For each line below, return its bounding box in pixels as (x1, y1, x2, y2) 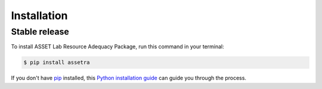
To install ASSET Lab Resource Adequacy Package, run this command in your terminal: (11, 43, 224, 50)
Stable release (11, 26, 70, 37)
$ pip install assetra (23, 59, 90, 66)
